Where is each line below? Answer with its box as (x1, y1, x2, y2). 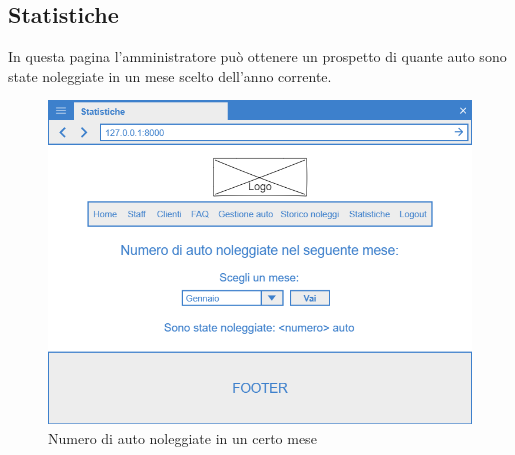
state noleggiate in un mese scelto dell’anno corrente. (8, 65, 332, 86)
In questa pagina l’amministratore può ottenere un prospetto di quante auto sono (8, 46, 507, 67)
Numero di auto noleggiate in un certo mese (48, 427, 317, 448)
